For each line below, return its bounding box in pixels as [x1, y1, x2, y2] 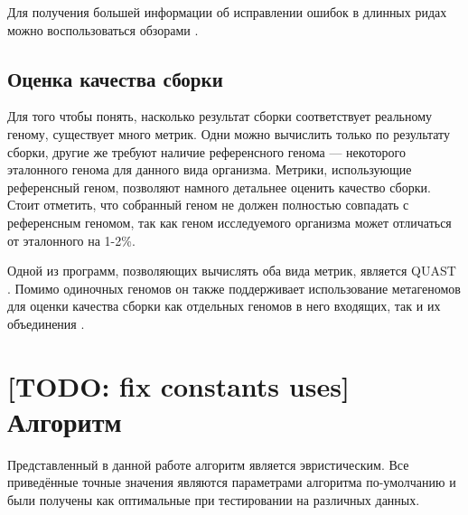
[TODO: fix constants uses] [7, 367, 350, 404]
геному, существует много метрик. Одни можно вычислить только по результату [7, 124, 451, 143]
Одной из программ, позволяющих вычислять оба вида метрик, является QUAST [7, 261, 456, 280]
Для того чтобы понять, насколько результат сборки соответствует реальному [7, 107, 433, 126]
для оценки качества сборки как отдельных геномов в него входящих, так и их [7, 296, 441, 315]
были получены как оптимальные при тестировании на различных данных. [7, 491, 420, 510]
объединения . [7, 314, 85, 332]
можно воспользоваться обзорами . [7, 20, 199, 39]
